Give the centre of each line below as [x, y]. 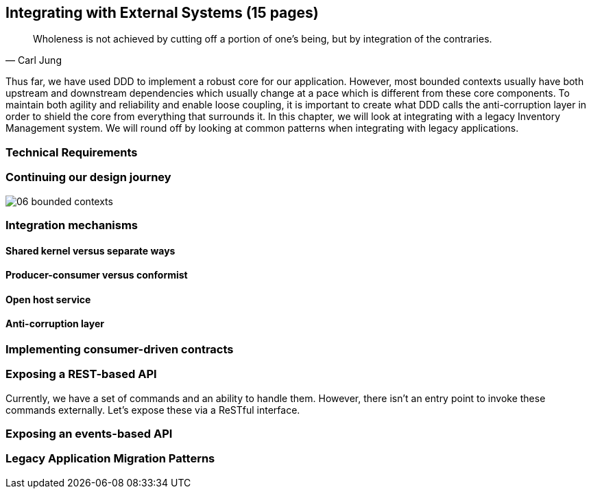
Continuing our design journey [88, 177]
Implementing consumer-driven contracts [120, 349]
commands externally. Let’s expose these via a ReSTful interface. [153, 410]
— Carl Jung [34, 60]
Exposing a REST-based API [81, 374]
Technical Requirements [72, 152]
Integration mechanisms [72, 225]
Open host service [48, 299]
